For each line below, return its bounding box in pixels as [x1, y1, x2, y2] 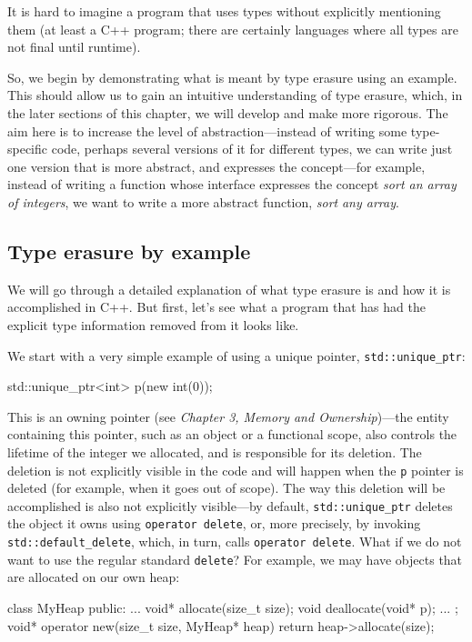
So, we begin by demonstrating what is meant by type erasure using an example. [7, 67, 457, 86]
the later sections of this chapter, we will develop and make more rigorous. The [7, 103, 448, 122]
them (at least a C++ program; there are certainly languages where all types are [7, 19, 458, 38]
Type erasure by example [7, 236, 251, 265]
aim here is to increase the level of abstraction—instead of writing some [7, 121, 407, 140]
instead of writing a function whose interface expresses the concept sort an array [7, 175, 457, 194]
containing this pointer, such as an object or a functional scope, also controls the [7, 425, 457, 444]
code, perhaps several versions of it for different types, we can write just [51, 139, 453, 158]
